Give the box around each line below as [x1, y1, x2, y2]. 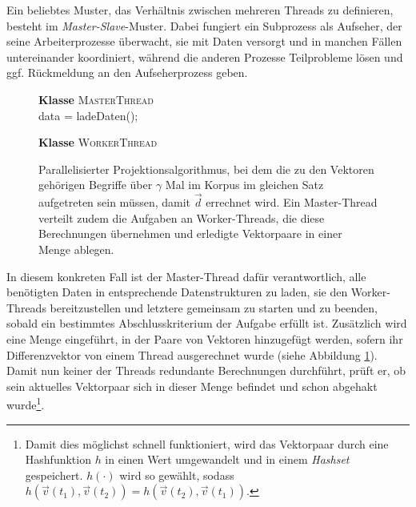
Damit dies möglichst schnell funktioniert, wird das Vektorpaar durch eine [25, 435, 389, 452]
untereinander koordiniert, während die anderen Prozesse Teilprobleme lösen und [6, 48, 403, 65]
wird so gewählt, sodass [119, 466, 234, 483]
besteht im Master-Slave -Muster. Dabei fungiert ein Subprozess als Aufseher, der [6, 17, 402, 34]
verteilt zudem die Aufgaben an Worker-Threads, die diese [38, 209, 325, 226]
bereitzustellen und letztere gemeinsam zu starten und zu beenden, [50, 299, 378, 316]
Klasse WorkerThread [38, 134, 158, 151]
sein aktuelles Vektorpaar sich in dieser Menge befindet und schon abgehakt [6, 377, 378, 394]
